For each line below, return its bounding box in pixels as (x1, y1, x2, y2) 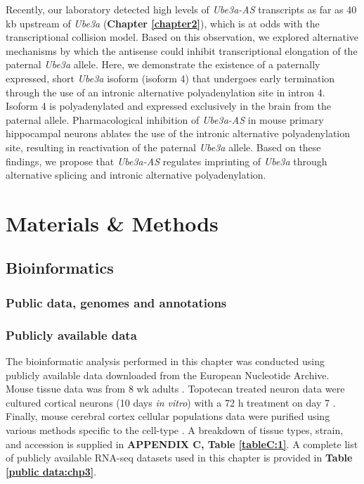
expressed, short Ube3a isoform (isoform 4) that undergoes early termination (6, 70, 335, 85)
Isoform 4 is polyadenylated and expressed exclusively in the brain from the (6, 98, 331, 113)
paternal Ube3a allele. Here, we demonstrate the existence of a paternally (6, 57, 320, 72)
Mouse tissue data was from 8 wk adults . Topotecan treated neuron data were (6, 381, 345, 396)
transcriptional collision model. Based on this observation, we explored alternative (6, 30, 359, 44)
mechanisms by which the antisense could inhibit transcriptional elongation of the (6, 43, 358, 58)
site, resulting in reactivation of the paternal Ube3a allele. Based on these (6, 139, 321, 154)
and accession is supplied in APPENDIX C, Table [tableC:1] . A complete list (6, 436, 358, 451)
